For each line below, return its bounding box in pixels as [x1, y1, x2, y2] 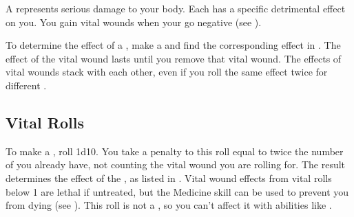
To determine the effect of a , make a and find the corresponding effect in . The [6, 38, 341, 52]
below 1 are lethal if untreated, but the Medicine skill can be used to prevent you [6, 184, 349, 198]
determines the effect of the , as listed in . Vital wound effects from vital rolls [6, 170, 332, 185]
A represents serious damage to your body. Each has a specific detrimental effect [6, 1, 346, 15]
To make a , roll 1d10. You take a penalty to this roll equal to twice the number [6, 144, 344, 158]
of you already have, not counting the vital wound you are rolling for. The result [6, 157, 346, 172]
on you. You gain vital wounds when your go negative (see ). [6, 14, 262, 29]
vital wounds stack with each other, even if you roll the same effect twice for [6, 65, 328, 79]
